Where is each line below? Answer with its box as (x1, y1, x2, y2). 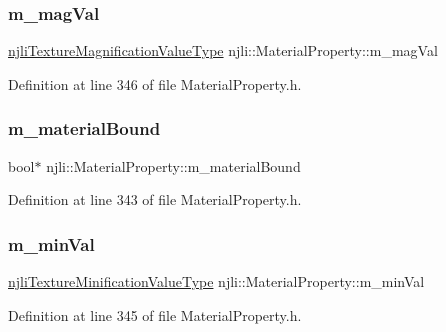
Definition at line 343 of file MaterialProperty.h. (8, 189, 302, 210)
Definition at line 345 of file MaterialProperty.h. (8, 304, 302, 325)
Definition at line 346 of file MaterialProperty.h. (8, 73, 302, 94)
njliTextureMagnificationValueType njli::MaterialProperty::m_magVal (8, 40, 438, 61)
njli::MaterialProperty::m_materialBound (46, 155, 301, 176)
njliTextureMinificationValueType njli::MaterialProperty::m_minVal (8, 271, 425, 292)
